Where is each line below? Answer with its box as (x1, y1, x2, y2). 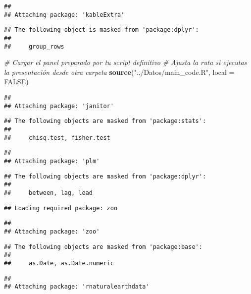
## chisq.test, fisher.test (4, 134, 110, 141)
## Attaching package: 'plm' (4, 158, 100, 165)
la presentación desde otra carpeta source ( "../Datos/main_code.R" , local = (4, 66, 235, 77)
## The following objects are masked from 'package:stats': (4, 118, 206, 125)
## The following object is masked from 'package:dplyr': (4, 26, 199, 34)
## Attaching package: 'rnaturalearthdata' (4, 283, 150, 291)
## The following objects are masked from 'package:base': (4, 243, 202, 250)
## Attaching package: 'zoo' (4, 228, 100, 235)
